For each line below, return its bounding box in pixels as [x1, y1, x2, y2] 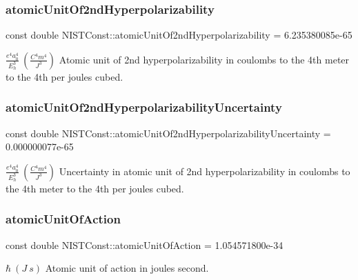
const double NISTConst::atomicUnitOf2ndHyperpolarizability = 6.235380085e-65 [6, 28, 352, 42]
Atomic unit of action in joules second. [45, 261, 209, 275]
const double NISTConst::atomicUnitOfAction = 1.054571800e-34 [6, 237, 284, 252]
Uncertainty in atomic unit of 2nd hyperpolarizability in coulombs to [59, 163, 350, 178]
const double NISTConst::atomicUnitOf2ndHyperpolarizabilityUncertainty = [6, 126, 331, 140]
